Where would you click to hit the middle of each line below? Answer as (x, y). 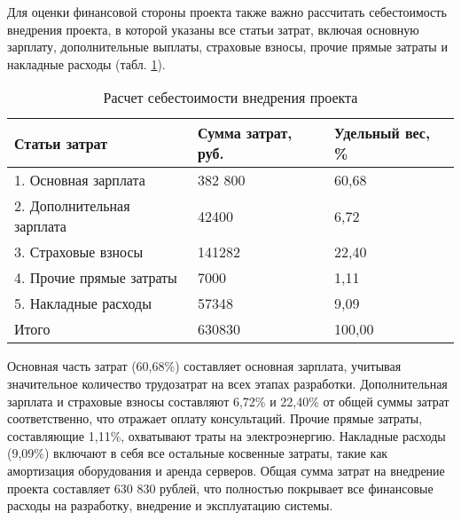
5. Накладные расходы (83, 303)
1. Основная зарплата (80, 180)
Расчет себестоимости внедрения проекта (230, 98)
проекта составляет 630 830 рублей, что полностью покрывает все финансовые (220, 488)
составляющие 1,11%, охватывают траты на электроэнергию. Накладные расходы (227, 435)
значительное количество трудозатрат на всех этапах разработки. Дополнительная (227, 383)
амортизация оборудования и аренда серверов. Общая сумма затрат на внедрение (226, 470)
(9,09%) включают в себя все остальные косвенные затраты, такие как (198, 453)
